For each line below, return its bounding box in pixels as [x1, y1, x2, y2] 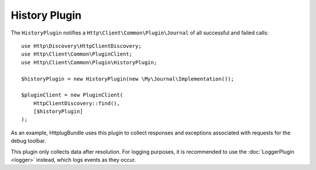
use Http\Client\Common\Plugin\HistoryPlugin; [21, 59, 157, 65]
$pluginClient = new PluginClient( [21, 92, 123, 99]
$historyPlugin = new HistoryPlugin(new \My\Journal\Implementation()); [21, 75, 234, 82]
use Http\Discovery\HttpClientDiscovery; [21, 43, 142, 49]
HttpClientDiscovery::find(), [33, 100, 120, 106]
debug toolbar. [11, 137, 46, 144]
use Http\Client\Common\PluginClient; [21, 51, 133, 58]
